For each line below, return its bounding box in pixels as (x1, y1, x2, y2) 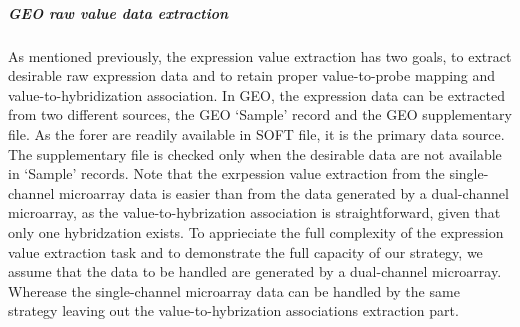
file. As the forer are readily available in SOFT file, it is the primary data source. (8, 123, 505, 144)
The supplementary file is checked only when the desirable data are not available (8, 143, 502, 164)
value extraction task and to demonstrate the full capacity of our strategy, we (8, 241, 483, 262)
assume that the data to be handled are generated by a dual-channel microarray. (8, 261, 502, 282)
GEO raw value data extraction (8, 2, 229, 23)
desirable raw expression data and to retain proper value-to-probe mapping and (8, 65, 496, 86)
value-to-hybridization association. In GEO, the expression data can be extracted (8, 84, 505, 105)
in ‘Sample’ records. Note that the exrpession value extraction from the (8, 163, 445, 184)
